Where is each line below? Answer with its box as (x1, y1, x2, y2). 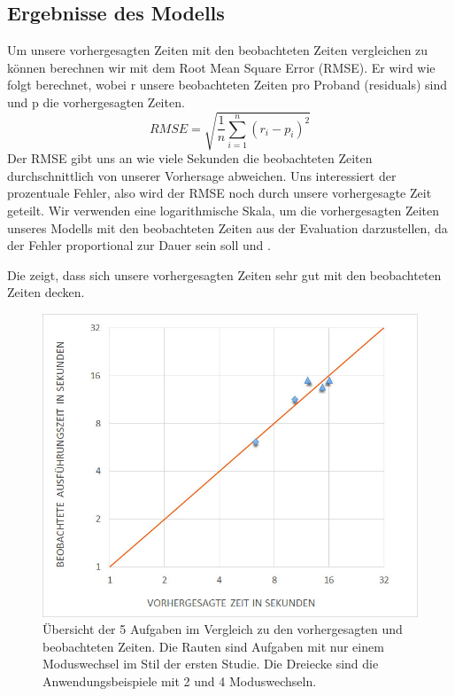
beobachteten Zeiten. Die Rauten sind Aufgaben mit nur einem (42, 637, 384, 655)
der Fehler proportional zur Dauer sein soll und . (7, 236, 271, 254)
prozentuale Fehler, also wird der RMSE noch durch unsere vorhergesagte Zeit (7, 184, 432, 202)
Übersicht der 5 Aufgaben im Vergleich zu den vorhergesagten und (42, 620, 403, 638)
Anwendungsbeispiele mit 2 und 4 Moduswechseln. (42, 672, 317, 691)
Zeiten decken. (7, 283, 85, 301)
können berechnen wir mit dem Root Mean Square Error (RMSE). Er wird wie (7, 58, 436, 76)
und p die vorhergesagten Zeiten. (7, 92, 185, 111)
